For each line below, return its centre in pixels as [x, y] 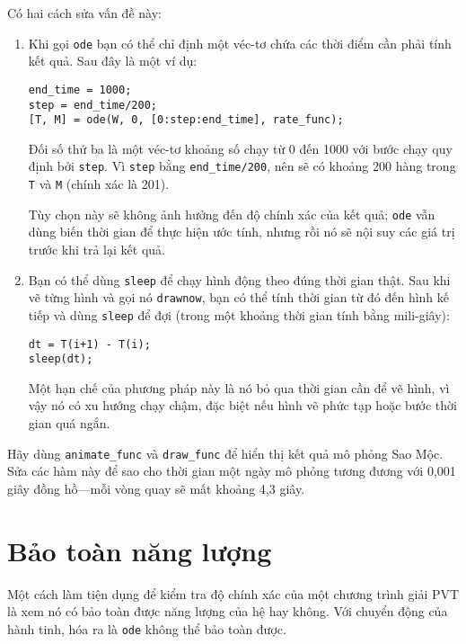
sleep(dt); [61, 359]
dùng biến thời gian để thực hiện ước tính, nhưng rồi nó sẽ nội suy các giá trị [242, 232]
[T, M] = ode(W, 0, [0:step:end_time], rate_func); [186, 120]
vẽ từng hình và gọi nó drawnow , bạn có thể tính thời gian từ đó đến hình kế [239, 297]
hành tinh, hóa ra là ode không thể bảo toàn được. [147, 628]
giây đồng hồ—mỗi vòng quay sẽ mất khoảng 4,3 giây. [156, 488]
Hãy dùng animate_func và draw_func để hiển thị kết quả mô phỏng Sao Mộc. [225, 453]
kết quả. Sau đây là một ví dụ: [113, 61]
